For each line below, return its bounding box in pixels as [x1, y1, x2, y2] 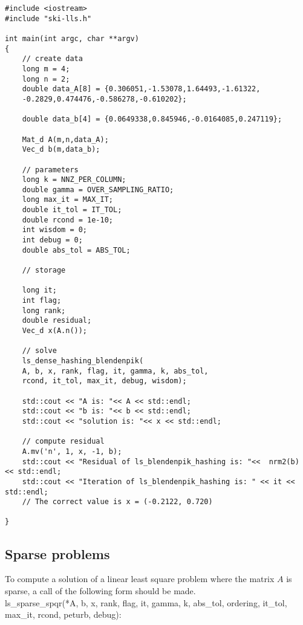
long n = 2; [22, 74, 70, 83]
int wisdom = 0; [22, 225, 88, 235]
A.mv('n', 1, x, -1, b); [22, 447, 122, 456]
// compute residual [22, 437, 105, 446]
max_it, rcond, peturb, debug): [5, 608, 122, 621]
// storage [22, 266, 66, 275]
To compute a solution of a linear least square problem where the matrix [5, 572, 275, 585]
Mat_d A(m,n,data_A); [22, 135, 109, 144]
